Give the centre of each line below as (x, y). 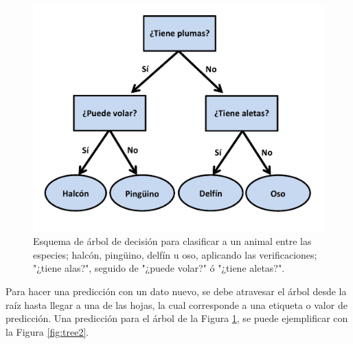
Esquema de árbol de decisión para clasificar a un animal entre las (172, 241)
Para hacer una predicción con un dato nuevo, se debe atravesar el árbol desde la (176, 291)
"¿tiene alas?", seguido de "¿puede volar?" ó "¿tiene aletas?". (159, 268)
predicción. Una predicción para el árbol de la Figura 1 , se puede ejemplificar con (177, 318)
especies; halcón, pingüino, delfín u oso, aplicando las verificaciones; (175, 254)
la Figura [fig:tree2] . (47, 331)
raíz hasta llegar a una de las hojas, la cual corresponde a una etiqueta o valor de (176, 304)
